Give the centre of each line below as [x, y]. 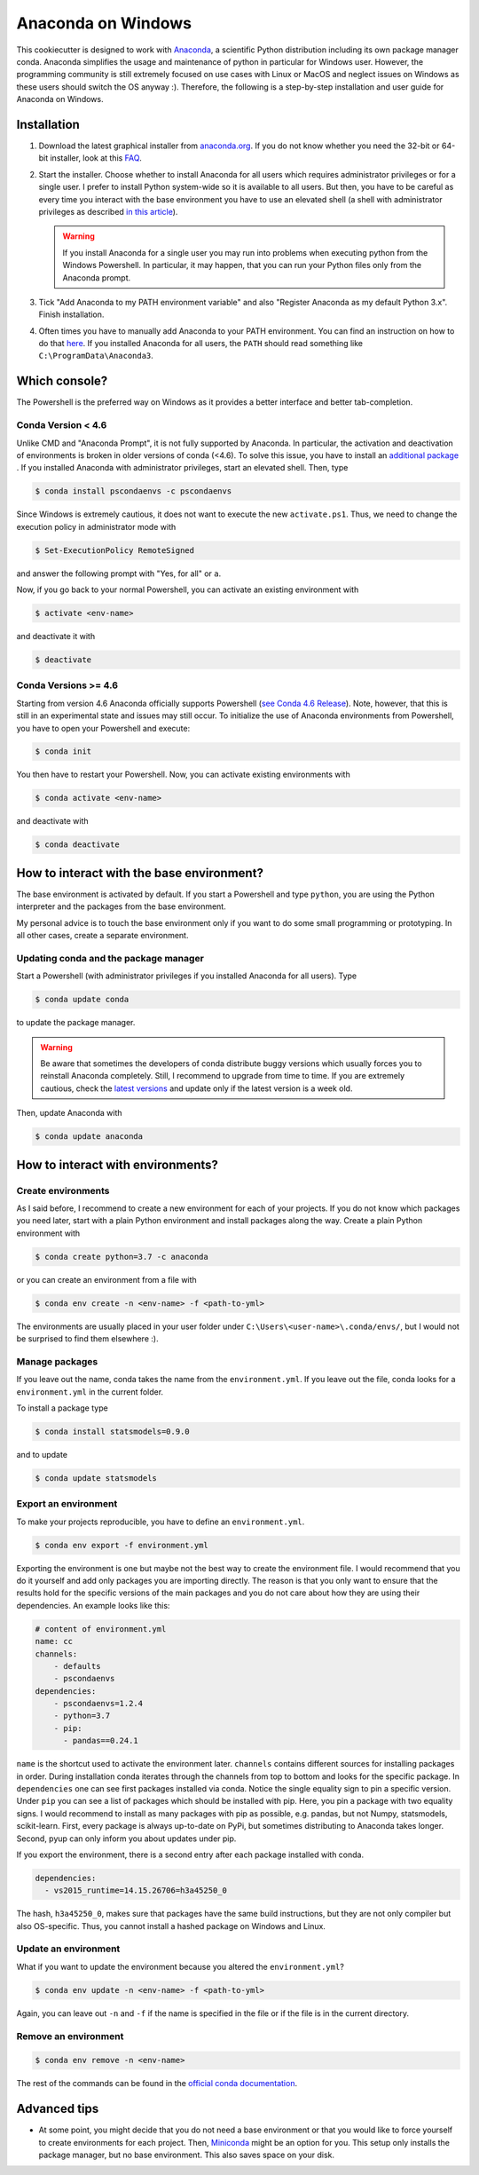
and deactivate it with [56, 636]
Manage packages [57, 1361]
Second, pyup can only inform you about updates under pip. [126, 1839]
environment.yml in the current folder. [90, 1392]
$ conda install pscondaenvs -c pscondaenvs [133, 491]
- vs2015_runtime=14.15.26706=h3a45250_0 [136, 1890]
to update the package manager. [76, 1023]
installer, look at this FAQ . [96, 158]
